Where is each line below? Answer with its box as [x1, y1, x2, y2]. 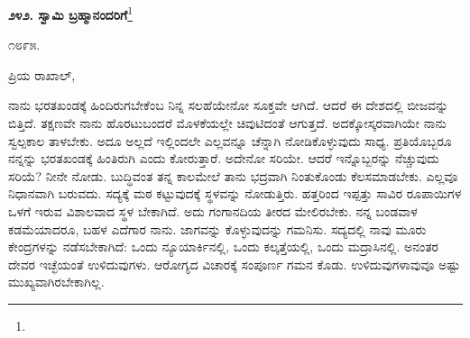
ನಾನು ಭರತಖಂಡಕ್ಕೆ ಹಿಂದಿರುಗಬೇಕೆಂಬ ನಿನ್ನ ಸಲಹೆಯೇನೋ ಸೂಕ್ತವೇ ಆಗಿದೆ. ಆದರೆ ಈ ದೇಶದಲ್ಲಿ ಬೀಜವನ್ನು [8, 96, 449, 114]
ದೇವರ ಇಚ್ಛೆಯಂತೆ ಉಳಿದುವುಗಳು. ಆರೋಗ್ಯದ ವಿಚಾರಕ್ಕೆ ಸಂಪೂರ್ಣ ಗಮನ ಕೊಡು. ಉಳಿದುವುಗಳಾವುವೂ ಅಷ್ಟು [8, 254, 461, 273]
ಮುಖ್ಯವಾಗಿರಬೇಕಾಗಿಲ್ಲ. [8, 272, 105, 291]
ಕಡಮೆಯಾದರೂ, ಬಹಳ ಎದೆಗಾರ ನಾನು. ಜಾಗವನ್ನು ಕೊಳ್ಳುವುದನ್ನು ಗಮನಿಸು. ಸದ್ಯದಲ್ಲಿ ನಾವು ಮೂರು [8, 219, 427, 238]
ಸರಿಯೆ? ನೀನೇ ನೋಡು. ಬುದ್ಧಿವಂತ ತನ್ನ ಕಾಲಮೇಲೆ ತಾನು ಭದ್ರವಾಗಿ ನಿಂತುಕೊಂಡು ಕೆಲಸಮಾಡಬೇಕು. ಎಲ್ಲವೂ [8, 166, 458, 185]
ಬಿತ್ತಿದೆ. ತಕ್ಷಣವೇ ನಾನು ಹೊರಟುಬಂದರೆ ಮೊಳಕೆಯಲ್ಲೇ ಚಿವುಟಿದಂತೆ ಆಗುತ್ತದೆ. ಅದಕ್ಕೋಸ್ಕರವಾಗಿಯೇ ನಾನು [8, 114, 447, 132]
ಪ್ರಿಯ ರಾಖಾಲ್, [8, 65, 76, 84]
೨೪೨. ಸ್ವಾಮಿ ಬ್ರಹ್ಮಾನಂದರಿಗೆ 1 [8, 3, 134, 23]
